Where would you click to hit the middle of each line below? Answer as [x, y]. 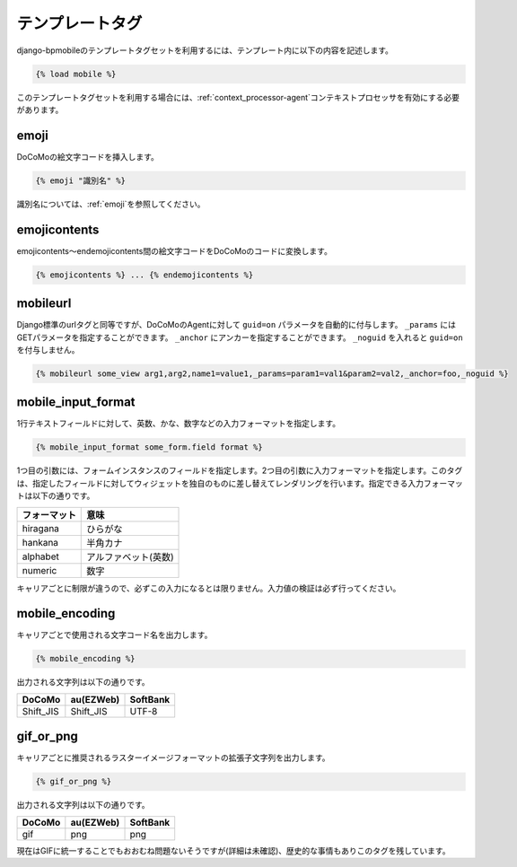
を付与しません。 [48, 349]
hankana [40, 542]
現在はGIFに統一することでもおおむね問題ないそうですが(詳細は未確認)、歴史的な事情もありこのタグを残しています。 [233, 850]
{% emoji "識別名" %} [80, 180]
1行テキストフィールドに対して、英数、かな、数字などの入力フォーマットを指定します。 [179, 424]
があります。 [40, 109]
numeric [39, 570]
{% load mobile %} [76, 74]
